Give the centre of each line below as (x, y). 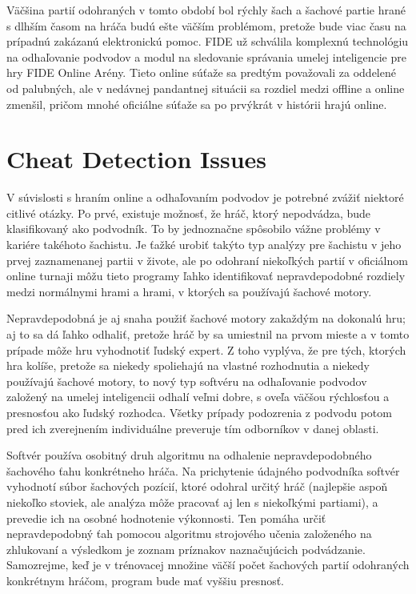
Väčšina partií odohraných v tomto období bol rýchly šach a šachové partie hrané (206, 10)
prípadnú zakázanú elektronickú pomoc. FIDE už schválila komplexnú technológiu (208, 41)
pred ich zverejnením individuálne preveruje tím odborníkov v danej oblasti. (193, 428)
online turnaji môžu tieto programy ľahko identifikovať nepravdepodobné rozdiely (206, 276)
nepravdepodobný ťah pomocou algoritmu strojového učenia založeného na (189, 534)
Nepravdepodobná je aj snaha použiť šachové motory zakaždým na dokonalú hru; (206, 318)
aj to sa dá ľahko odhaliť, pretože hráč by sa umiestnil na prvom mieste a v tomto (208, 334)
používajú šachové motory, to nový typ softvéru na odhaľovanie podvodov (187, 381)
